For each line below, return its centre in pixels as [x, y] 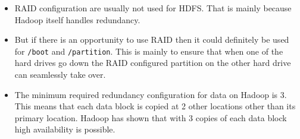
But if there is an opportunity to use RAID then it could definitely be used [152, 40]
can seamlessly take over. [60, 75]
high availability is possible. [65, 129]
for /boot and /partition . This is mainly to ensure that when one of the [149, 51]
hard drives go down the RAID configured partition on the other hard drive [153, 63]
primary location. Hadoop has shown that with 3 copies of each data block [151, 117]
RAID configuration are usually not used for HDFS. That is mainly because [153, 8]
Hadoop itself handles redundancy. [77, 19]
